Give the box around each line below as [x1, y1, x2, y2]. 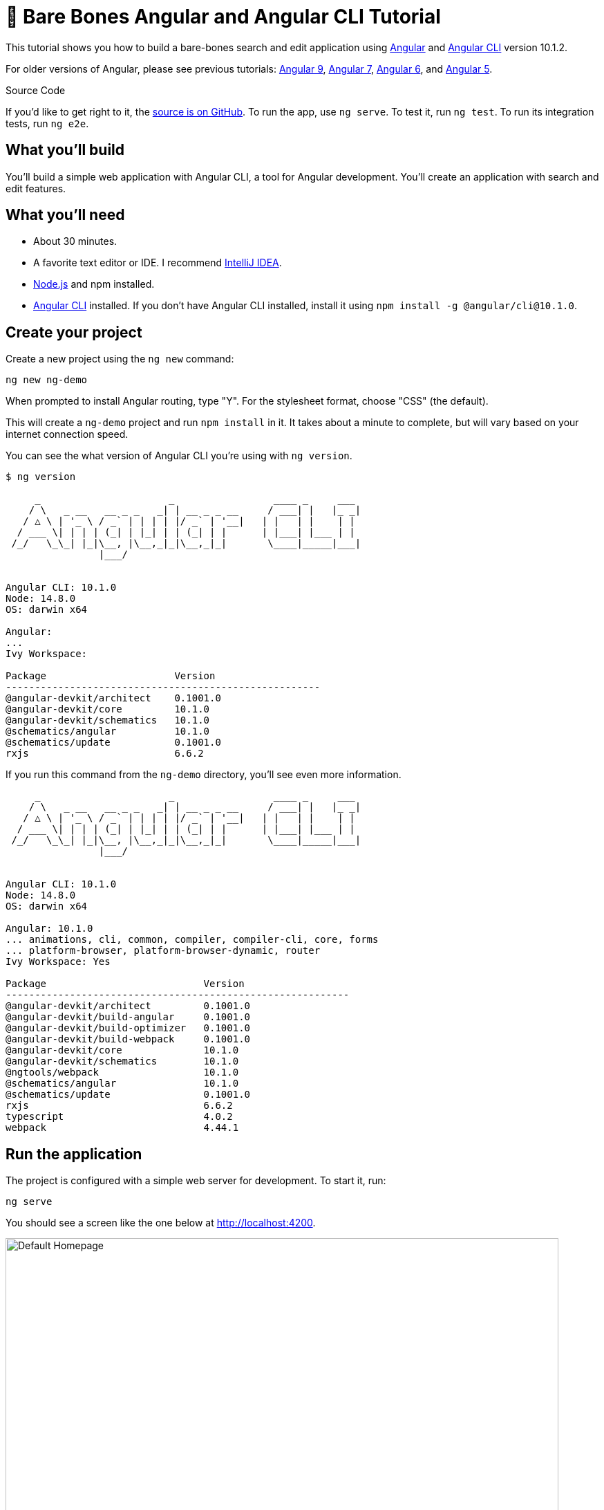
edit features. [6, 182, 66, 194]
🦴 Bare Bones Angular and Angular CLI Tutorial [6, 5, 441, 28]
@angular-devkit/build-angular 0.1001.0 [6, 1011, 251, 1023]
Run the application [6, 1145, 142, 1163]
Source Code [6, 84, 66, 96]
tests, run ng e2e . [6, 117, 89, 129]
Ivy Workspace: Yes [6, 956, 111, 968]
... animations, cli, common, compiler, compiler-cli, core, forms [6, 934, 379, 946]
